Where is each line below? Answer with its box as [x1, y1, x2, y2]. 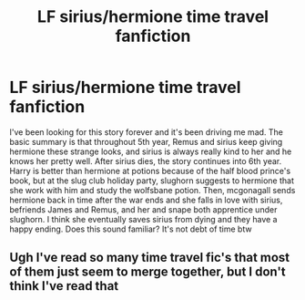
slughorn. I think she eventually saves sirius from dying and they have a [9, 213, 278, 224]
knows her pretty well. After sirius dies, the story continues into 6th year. [9, 155, 282, 166]
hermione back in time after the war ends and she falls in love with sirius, [9, 194, 283, 205]
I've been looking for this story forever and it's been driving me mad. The [9, 126, 284, 138]
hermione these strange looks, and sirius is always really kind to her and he [9, 146, 292, 157]
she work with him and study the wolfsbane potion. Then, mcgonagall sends [9, 184, 296, 195]
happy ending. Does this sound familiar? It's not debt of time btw [9, 223, 252, 234]
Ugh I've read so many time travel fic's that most [9, 250, 290, 265]
